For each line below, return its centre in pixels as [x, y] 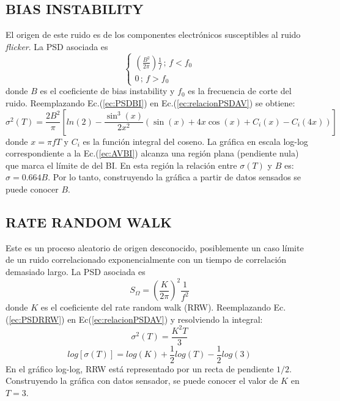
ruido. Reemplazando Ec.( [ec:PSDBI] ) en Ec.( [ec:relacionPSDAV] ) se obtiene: [150, 103]
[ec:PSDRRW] [35, 319]
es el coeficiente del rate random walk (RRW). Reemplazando [156, 307]
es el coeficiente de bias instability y [107, 91]
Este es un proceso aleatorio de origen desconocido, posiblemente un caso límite [155, 247]
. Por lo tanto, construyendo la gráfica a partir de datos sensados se [175, 177]
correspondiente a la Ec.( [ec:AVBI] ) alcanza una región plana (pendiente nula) [152, 153]
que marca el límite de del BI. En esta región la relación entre [121, 165]
